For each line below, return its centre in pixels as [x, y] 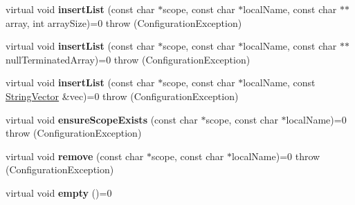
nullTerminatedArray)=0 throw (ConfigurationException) [128, 59]
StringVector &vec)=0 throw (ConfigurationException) [122, 96]
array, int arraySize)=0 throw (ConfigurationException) [124, 22]
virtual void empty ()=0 [59, 192]
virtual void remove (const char [75, 156]
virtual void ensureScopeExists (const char [102, 119]
